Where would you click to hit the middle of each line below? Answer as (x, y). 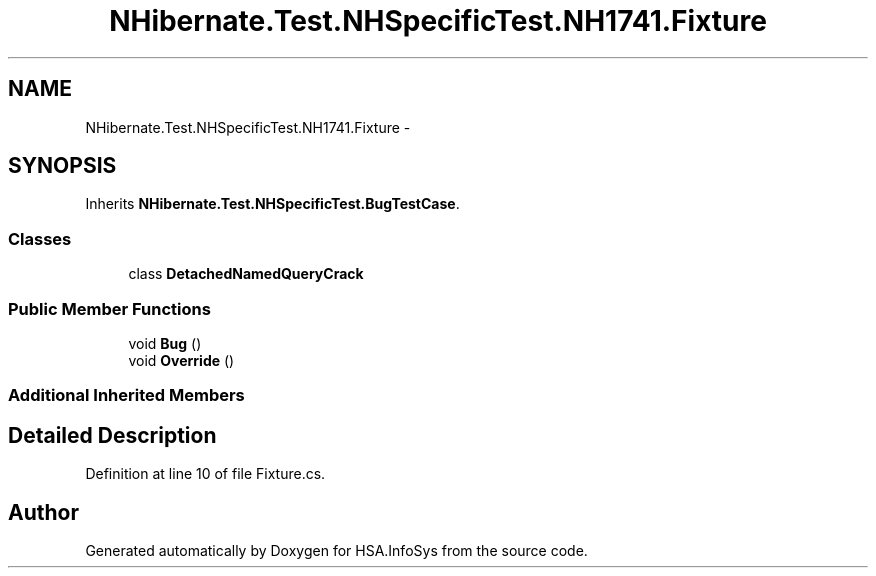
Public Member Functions (109, 308)
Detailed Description (112, 435)
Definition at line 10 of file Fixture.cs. (205, 474)
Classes (40, 238)
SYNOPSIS (62, 166)
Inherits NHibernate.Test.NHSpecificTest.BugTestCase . (272, 204)
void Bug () (165, 343)
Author (43, 512)
